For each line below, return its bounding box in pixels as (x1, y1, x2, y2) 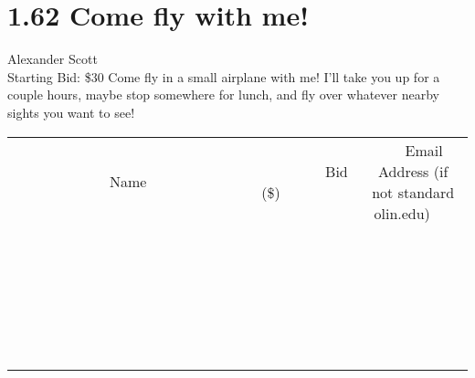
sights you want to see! (7, 102, 135, 121)
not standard (372, 181, 455, 203)
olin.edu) (374, 202, 430, 224)
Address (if (378, 160, 449, 182)
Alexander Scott (7, 49, 98, 68)
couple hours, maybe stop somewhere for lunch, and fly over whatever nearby (7, 85, 439, 104)
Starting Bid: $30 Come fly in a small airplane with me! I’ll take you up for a (7, 67, 440, 86)
